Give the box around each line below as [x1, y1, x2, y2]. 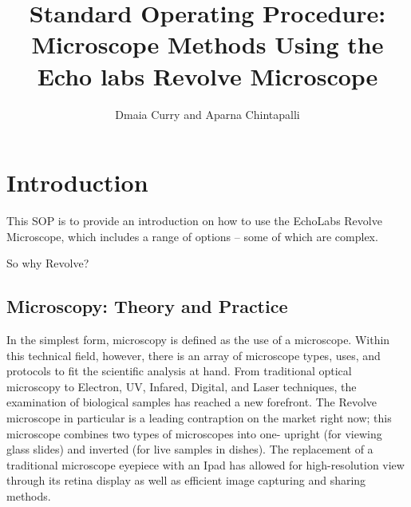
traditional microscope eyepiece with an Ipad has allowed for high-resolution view [6, 456, 405, 473]
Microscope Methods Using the [31, 28, 384, 61]
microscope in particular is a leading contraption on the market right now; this [6, 409, 392, 426]
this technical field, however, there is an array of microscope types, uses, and [6, 347, 381, 363]
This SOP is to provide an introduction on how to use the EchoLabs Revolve [6, 212, 382, 229]
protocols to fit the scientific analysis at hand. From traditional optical [6, 362, 352, 379]
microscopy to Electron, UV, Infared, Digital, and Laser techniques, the [6, 378, 357, 394]
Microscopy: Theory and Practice [6, 294, 288, 319]
